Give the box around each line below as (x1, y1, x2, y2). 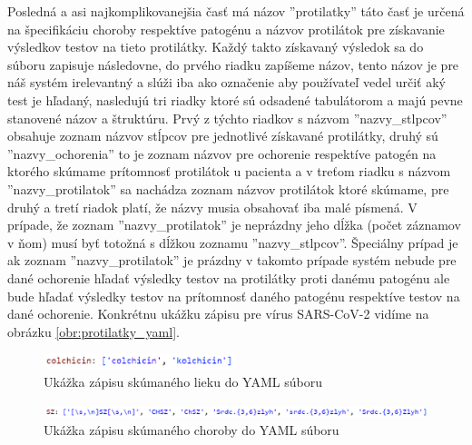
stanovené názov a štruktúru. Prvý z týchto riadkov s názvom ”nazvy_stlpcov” (7, 108, 447, 127)
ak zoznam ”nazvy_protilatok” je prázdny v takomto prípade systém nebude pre (7, 251, 457, 270)
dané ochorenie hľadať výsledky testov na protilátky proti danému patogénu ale (7, 268, 450, 287)
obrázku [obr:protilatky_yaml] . (7, 321, 180, 341)
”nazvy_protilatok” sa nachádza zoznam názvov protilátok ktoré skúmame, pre (7, 179, 449, 198)
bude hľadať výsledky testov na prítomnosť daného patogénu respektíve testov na (7, 286, 460, 305)
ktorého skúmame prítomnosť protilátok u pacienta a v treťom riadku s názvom (7, 162, 451, 181)
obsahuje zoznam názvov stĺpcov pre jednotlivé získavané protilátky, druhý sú (7, 126, 438, 145)
